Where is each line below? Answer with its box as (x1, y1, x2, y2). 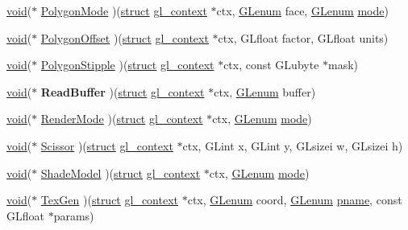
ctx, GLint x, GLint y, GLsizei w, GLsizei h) (182, 137, 403, 154)
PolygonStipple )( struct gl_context (40, 56, 214, 73)
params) (53, 207, 94, 224)
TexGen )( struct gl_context (40, 191, 178, 208)
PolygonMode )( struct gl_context (40, 2, 207, 18)
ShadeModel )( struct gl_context (40, 164, 201, 181)
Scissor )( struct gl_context (40, 137, 173, 154)
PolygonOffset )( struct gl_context (40, 29, 209, 46)
